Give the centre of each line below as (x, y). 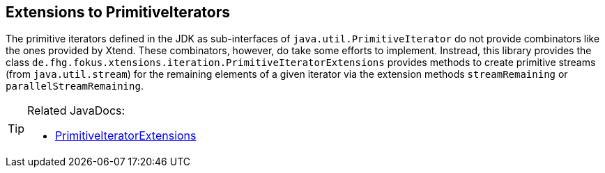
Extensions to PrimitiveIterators (118, 12)
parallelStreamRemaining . (75, 86)
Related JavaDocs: (76, 111)
